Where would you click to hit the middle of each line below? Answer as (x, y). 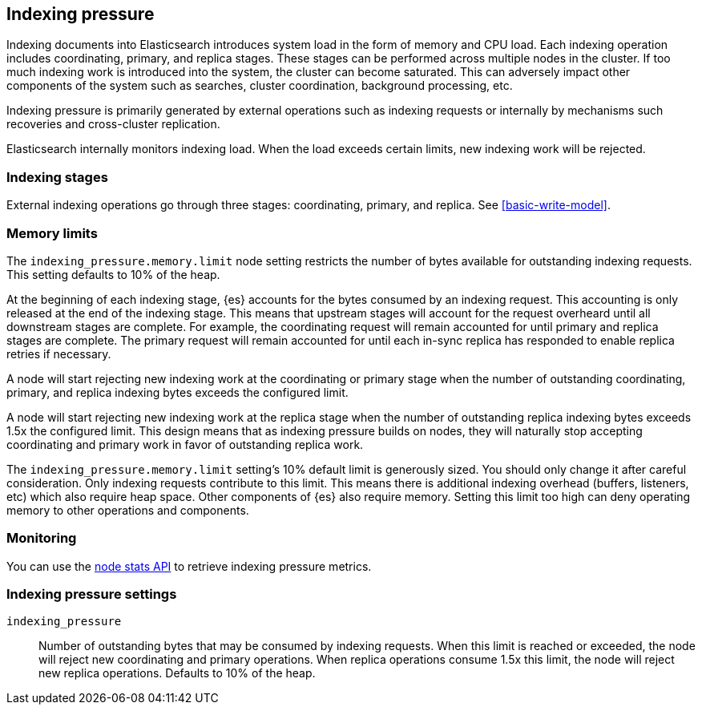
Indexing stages (57, 177)
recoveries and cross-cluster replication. (113, 124)
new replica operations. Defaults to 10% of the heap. (177, 673)
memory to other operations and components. (128, 510)
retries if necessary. (59, 353)
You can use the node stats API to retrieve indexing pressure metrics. (189, 566)
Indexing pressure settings (92, 594)
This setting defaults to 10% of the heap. (113, 274)
